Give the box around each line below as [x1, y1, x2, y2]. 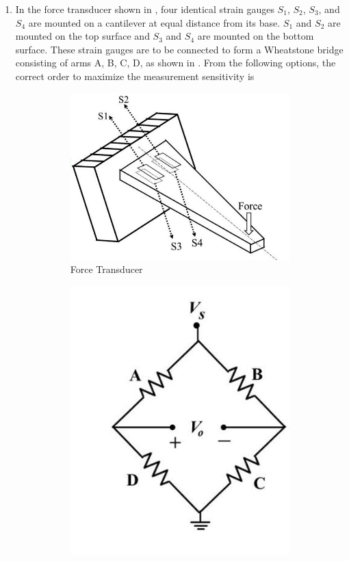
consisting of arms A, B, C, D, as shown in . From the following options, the [15, 55, 336, 70]
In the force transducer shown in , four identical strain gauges [15, 2, 274, 16]
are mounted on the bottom [197, 29, 314, 43]
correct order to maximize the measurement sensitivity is [15, 68, 255, 83]
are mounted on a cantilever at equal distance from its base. [28, 15, 281, 29]
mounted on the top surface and [15, 29, 150, 43]
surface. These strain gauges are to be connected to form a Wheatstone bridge [15, 42, 344, 56]
